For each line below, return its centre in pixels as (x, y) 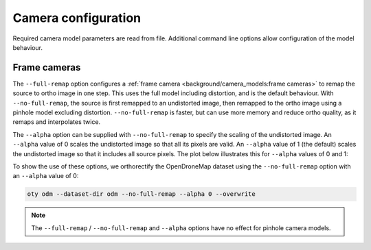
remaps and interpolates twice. (57, 122)
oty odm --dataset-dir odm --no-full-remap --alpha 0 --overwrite (141, 194)
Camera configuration (77, 18)
